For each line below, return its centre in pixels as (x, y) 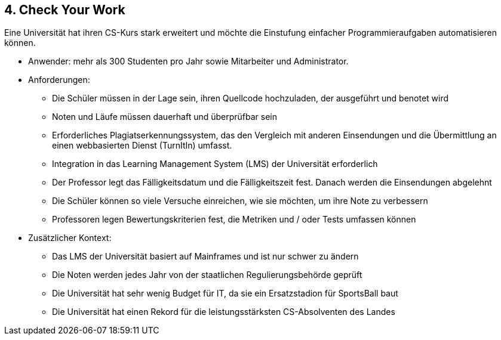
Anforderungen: (59, 80)
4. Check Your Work (65, 10)
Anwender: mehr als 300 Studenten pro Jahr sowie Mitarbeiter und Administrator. (188, 61)
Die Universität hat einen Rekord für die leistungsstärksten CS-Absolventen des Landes (224, 312)
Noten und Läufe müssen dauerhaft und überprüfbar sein (165, 117)
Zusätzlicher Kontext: (70, 238)
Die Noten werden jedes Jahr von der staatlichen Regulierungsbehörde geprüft (207, 275)
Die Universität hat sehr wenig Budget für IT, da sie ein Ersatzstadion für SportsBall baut (225, 293)
